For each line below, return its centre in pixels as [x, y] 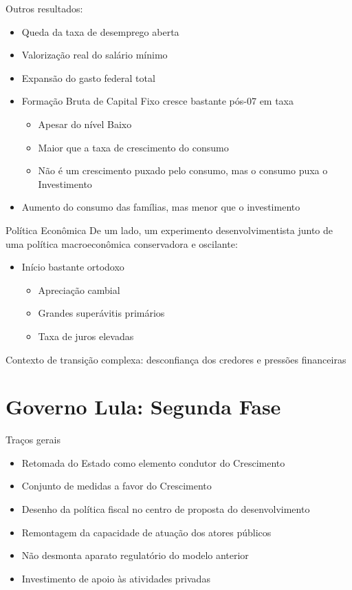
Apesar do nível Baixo [85, 124]
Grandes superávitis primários [101, 313]
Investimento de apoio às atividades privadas [116, 578]
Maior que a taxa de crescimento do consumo [133, 147]
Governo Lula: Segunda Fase [143, 407]
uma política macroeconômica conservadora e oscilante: [122, 243]
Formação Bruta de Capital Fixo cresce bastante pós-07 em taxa [158, 101]
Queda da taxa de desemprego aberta [100, 31]
